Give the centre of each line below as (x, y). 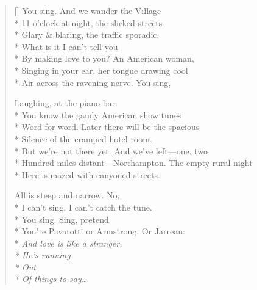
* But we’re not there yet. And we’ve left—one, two (111, 150)
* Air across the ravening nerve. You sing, (93, 82)
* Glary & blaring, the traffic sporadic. (87, 34)
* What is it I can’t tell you (66, 46)
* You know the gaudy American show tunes (98, 114)
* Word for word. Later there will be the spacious (107, 127)
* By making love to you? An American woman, (104, 58)
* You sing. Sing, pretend (62, 219)
